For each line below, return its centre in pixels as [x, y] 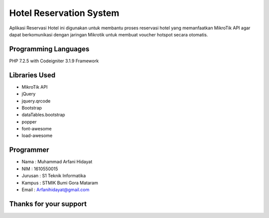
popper [29, 121]
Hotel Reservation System [64, 13]
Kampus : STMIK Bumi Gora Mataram [60, 183]
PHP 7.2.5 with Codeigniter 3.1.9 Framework [54, 61]
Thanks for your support [48, 204]
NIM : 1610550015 [40, 169]
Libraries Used [32, 75]
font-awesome [37, 129]
